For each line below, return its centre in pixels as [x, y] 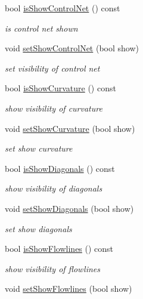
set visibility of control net [52, 68]
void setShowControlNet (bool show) [72, 48]
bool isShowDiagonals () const [60, 168]
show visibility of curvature [54, 108]
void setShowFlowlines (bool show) [69, 289]
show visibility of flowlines [52, 268]
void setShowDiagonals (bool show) [69, 208]
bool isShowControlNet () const [63, 8]
